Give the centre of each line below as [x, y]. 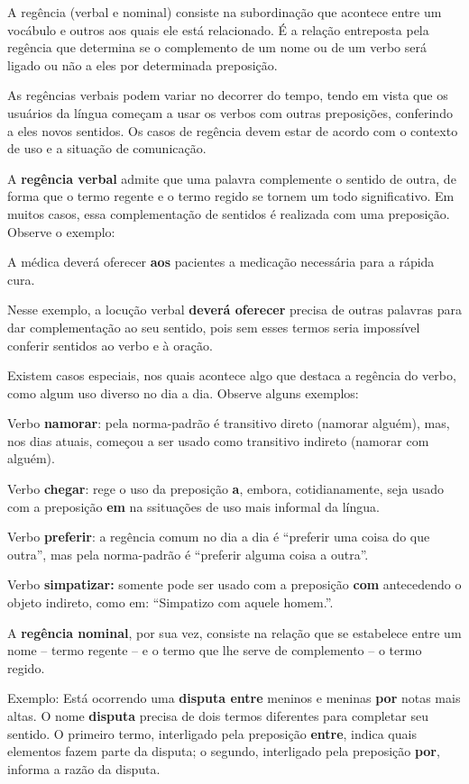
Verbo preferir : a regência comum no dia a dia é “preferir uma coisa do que [219, 537]
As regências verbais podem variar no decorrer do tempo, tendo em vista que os [228, 95]
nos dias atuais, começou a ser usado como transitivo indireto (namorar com [218, 440]
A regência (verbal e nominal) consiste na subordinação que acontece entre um [225, 12]
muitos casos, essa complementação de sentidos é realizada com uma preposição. [229, 213]
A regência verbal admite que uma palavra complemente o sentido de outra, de [232, 178]
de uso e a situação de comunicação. [107, 148]
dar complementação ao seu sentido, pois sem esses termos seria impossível [214, 327]
